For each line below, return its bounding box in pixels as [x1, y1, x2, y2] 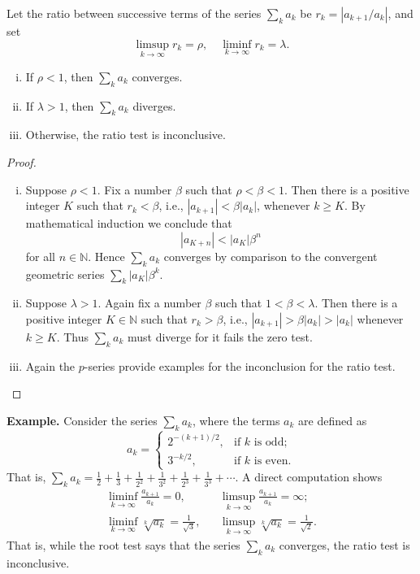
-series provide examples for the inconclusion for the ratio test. [84, 357, 396, 374]
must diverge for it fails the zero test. [127, 328, 313, 345]
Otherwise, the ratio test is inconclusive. [25, 126, 226, 143]
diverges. [132, 97, 176, 114]
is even [253, 455, 288, 467]
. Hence [88, 247, 125, 264]
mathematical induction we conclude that [25, 215, 232, 232]
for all [25, 247, 56, 264]
